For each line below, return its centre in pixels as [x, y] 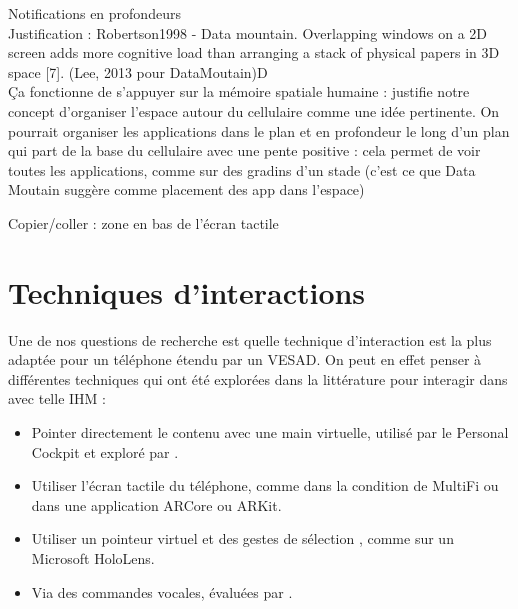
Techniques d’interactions [187, 291]
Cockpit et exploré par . [105, 451]
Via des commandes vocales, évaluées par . [162, 591]
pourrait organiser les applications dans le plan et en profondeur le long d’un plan [259, 130]
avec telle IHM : [57, 398]
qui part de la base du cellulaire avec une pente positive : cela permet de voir [244, 150]
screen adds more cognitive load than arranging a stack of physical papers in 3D [254, 52]
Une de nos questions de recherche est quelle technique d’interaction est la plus [250, 339]
